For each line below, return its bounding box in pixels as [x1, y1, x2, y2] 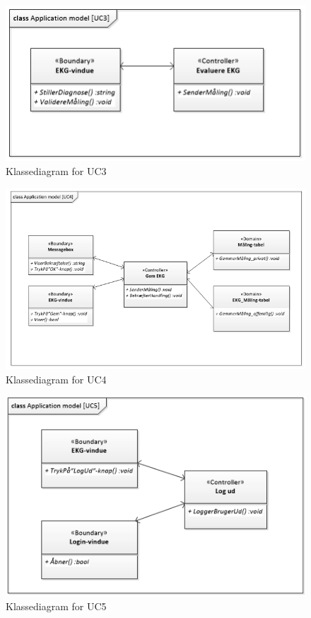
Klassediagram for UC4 [6, 371, 107, 386]
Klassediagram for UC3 [6, 164, 107, 179]
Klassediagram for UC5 [6, 599, 107, 614]
